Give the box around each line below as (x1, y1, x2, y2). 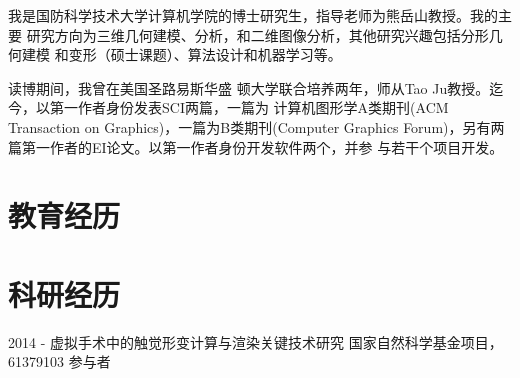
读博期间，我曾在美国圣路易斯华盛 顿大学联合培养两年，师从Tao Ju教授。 (8, 77, 490, 98)
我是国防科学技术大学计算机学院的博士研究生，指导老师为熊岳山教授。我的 (8, 5, 498, 25)
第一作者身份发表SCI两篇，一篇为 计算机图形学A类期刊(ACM (49, 97, 449, 118)
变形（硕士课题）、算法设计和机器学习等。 (68, 44, 342, 65)
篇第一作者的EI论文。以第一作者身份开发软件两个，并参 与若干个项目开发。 (8, 136, 504, 157)
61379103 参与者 (8, 351, 111, 372)
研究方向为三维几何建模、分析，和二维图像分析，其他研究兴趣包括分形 (26, 24, 489, 45)
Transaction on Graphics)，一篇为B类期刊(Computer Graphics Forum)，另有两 (8, 116, 505, 137)
